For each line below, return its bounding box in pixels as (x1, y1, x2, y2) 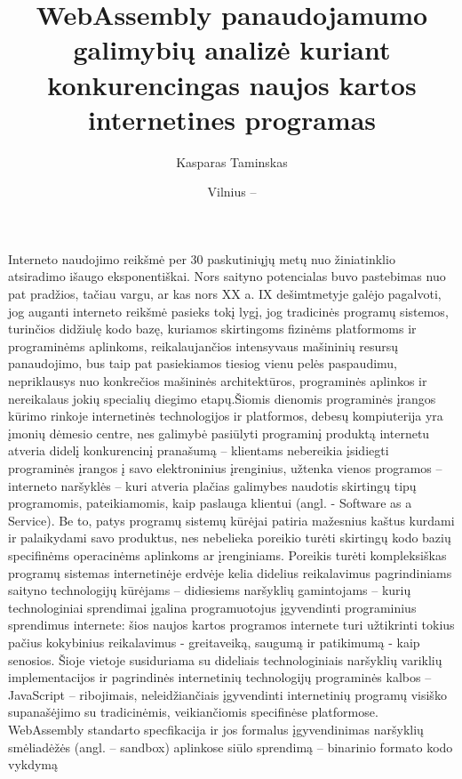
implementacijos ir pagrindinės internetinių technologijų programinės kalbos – (8, 668, 432, 687)
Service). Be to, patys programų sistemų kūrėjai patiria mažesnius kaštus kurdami (8, 510, 455, 529)
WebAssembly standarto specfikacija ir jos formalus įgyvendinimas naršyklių (8, 719, 424, 738)
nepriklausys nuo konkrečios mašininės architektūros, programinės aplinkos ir (8, 372, 427, 390)
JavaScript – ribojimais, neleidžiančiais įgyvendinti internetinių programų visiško (8, 685, 447, 703)
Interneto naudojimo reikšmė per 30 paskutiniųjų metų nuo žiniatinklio (8, 249, 395, 268)
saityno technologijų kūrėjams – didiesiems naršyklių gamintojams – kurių (8, 581, 411, 599)
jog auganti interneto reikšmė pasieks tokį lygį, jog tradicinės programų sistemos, (8, 301, 449, 320)
